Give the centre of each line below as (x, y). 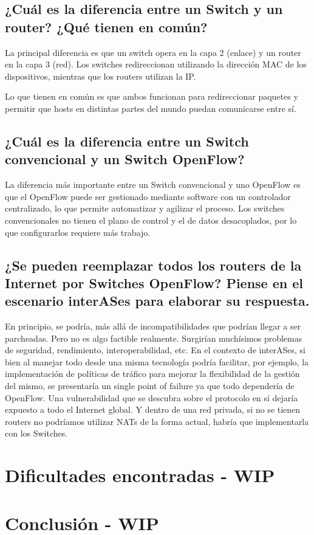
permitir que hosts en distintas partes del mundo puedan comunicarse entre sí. (151, 108)
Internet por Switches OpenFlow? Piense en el (154, 282)
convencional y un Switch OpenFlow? (125, 159)
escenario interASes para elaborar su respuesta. (157, 301)
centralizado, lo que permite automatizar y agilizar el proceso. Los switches (145, 208)
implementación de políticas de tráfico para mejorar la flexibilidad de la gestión (152, 374)
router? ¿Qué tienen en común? (106, 26)
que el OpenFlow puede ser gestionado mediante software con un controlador (148, 196)
